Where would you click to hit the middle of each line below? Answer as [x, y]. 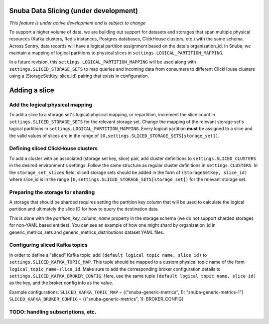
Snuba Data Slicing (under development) [73, 11]
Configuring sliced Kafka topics [49, 245]
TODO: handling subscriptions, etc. [53, 312]
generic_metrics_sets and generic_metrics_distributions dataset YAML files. [87, 232]
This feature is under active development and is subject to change [77, 23]
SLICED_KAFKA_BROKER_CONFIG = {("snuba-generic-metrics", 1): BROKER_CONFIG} [97, 299]
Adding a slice [32, 90]
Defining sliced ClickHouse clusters [54, 149]
